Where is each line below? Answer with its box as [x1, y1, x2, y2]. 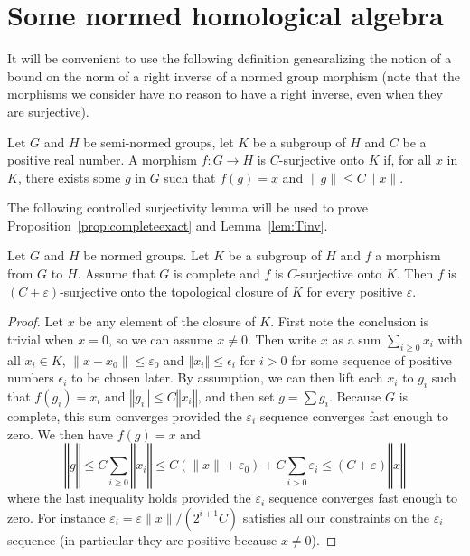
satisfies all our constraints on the [242, 507, 429, 526]
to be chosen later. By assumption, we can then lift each [71, 368, 383, 387]
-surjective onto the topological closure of [60, 281, 288, 300]
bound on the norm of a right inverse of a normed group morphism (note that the [7, 66, 460, 85]
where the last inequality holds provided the [7, 488, 251, 507]
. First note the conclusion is [270, 312, 429, 331]
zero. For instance [7, 507, 106, 526]
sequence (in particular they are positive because [7, 530, 277, 549]
